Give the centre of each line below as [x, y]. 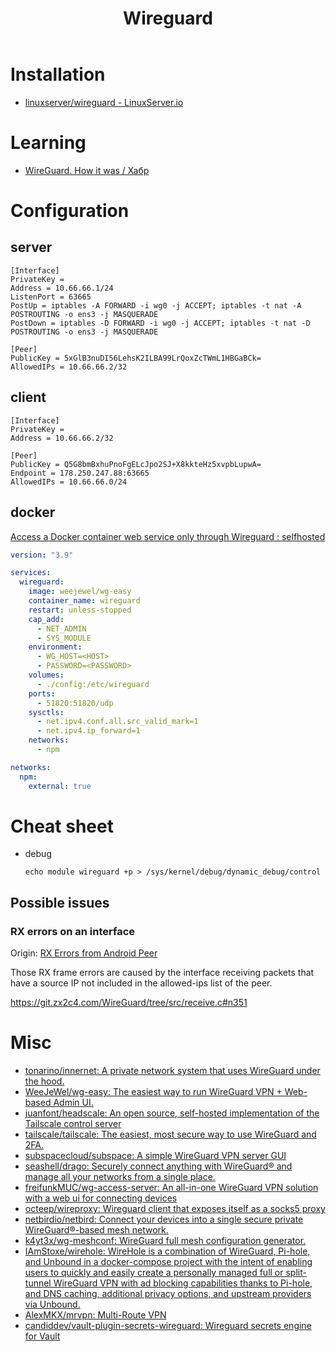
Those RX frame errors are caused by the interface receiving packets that [162, 973]
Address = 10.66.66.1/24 [62, 288]
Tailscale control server [73, 1124]
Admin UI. [73, 1103]
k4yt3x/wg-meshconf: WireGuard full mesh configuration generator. [165, 1241]
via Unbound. [52, 1304]
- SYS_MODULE [64, 638]
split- [296, 1273]
